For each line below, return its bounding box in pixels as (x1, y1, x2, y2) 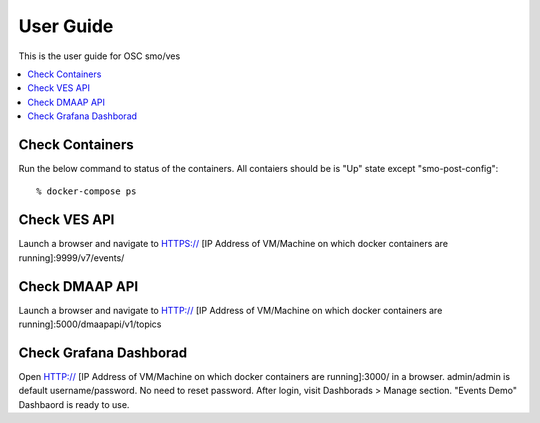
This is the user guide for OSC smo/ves (18, 50, 181, 62)
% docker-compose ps (36, 186, 137, 197)
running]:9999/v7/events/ (18, 251, 125, 264)
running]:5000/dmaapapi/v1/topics (18, 318, 162, 330)
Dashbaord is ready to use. (18, 398, 130, 410)
